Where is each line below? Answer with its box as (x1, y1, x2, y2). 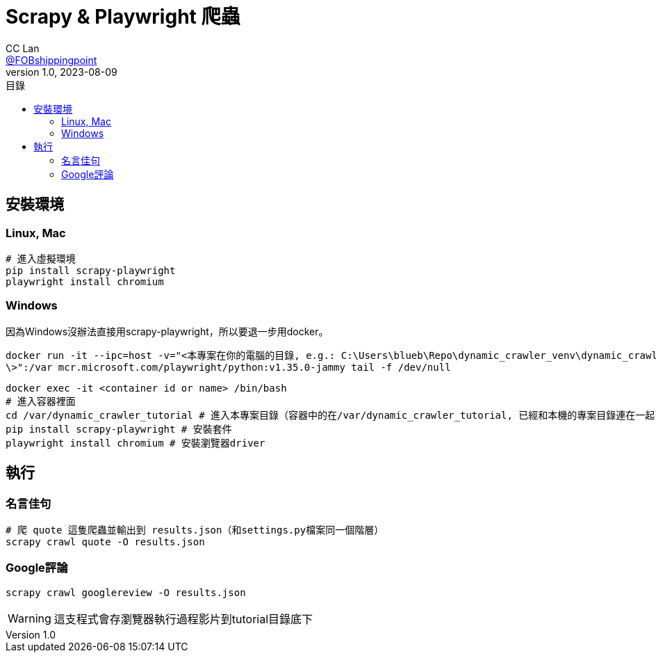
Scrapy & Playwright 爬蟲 (6, 5, 240, 29)
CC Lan (6, 42, 40, 54)
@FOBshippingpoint (6, 54, 97, 66)
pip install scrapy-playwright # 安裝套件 (6, 423, 232, 435)
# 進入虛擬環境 (6, 252, 76, 264)
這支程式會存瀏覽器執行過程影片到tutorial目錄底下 (54, 611, 313, 626)
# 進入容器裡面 (6, 395, 76, 407)
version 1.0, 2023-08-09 (6, 65, 117, 78)
